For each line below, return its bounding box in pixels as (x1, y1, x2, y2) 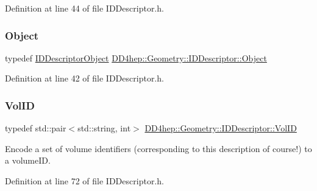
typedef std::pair (5, 122, 66, 134)
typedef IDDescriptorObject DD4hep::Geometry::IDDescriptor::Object (5, 51, 267, 64)
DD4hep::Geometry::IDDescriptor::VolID (144, 122, 297, 134)
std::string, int (77, 122, 131, 134)
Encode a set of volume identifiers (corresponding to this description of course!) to (5, 142, 312, 155)
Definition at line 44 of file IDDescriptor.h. (5, 2, 164, 14)
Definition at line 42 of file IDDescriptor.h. (5, 72, 164, 85)
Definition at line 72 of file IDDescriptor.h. (5, 175, 164, 187)
